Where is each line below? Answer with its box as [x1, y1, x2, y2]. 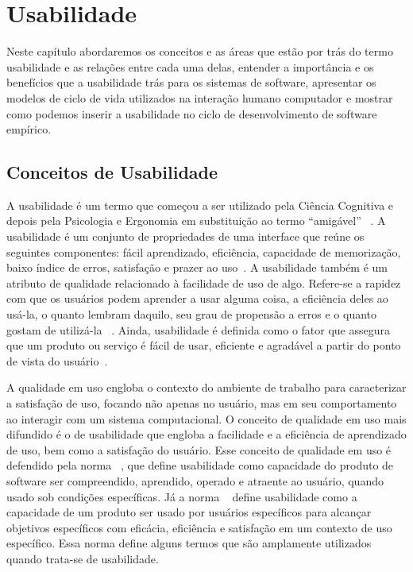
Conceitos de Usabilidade [6, 160, 218, 184]
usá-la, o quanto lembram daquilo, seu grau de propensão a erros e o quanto [6, 306, 377, 323]
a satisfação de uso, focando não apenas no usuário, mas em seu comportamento [6, 395, 397, 412]
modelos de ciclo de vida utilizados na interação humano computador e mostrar [6, 89, 393, 106]
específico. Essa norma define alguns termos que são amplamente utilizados [6, 535, 372, 551]
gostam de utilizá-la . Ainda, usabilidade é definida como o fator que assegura [6, 321, 391, 338]
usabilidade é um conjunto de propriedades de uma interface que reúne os [6, 228, 365, 245]
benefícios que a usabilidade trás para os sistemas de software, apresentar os [6, 74, 376, 91]
